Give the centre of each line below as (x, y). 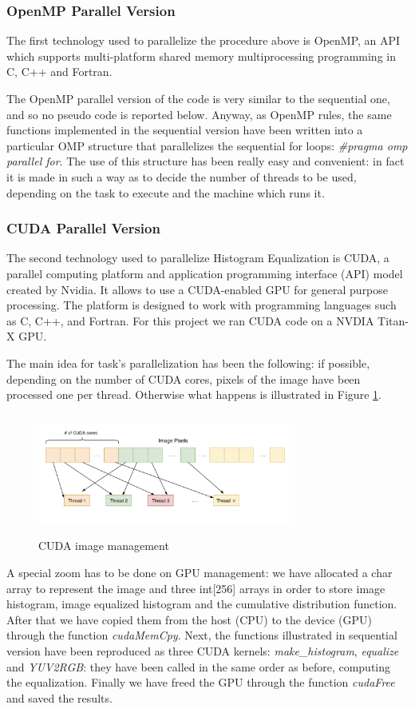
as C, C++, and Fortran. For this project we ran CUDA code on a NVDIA (190, 320)
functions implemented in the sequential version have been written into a (185, 130)
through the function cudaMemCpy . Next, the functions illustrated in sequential (202, 635)
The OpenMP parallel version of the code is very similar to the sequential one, (198, 98)
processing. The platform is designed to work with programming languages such (202, 305)
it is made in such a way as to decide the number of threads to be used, (182, 176)
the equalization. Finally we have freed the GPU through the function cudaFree (201, 682)
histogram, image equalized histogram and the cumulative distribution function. (202, 604)
